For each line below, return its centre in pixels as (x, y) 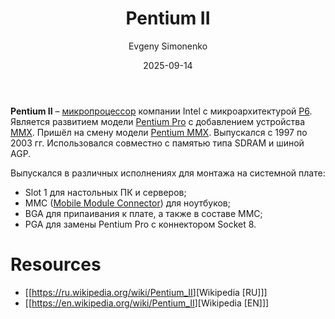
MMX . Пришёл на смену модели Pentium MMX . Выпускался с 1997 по (159, 132)
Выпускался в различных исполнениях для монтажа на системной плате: (168, 173)
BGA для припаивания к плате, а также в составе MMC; (143, 213)
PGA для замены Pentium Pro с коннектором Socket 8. (140, 224)
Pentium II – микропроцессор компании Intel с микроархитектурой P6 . (161, 111)
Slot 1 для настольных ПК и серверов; (105, 192)
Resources (56, 264)
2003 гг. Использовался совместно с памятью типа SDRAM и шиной (157, 143)
